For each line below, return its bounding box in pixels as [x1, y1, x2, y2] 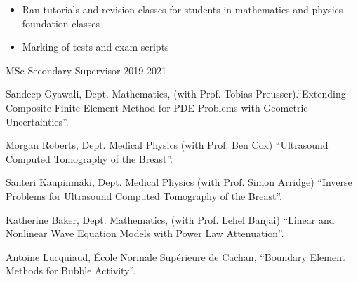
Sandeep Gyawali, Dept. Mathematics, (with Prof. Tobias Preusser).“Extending [6, 86, 346, 101]
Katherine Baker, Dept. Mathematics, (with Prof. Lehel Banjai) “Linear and [6, 212, 335, 227]
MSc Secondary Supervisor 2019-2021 [6, 62, 166, 77]
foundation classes [22, 15, 100, 30]
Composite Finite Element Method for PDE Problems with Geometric [6, 100, 308, 114]
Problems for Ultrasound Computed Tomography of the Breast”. [6, 188, 283, 203]
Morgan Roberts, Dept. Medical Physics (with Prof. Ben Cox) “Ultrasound [6, 137, 329, 152]
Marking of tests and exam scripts [22, 39, 169, 54]
